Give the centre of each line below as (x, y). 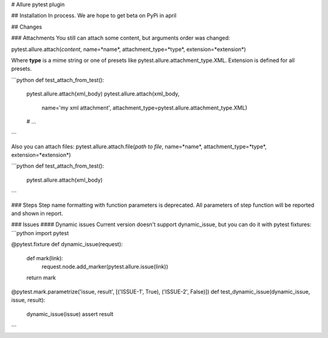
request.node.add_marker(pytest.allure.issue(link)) (105, 266)
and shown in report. (37, 213)
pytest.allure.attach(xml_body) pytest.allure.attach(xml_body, (103, 94)
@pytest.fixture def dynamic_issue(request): (67, 244)
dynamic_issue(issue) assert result (70, 314)
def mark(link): (45, 258)
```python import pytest (40, 233)
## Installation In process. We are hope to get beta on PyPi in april (94, 16)
